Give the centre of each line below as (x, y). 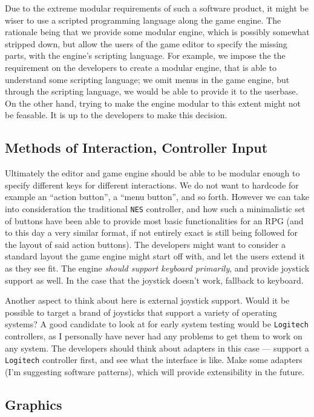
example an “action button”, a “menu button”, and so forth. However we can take (157, 197)
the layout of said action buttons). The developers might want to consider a (145, 244)
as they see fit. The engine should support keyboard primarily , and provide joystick (157, 268)
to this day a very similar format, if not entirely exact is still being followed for (151, 232)
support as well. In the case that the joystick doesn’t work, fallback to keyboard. (154, 280)
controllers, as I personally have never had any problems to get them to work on (154, 335)
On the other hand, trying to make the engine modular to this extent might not (153, 103)
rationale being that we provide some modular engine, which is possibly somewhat (157, 32)
